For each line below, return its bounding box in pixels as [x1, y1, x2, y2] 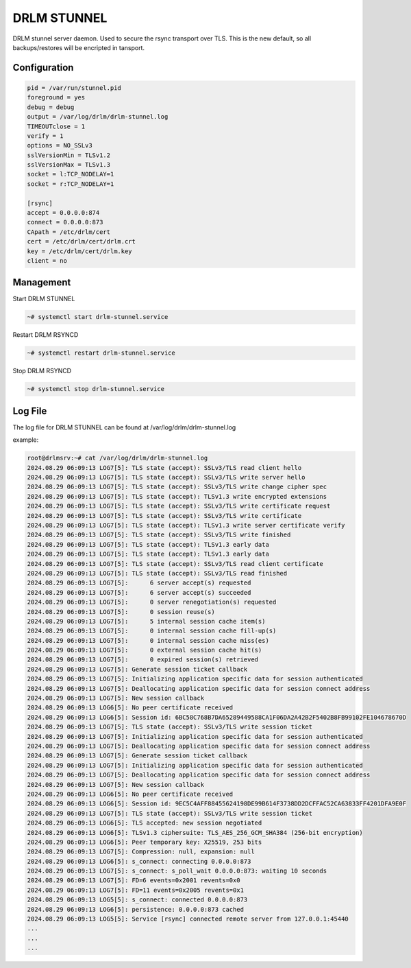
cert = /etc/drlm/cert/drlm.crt [27, 237, 136, 246]
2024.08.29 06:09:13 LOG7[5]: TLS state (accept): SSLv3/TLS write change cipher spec [27, 483, 327, 491]
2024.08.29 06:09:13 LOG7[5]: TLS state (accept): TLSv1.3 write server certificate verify [27, 521, 345, 529]
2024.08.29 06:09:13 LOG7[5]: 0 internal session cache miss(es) [27, 637, 270, 644]
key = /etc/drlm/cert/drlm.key [27, 247, 133, 255]
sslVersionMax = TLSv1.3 [27, 161, 111, 169]
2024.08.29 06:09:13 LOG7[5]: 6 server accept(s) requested [27, 579, 251, 587]
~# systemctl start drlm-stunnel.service [27, 313, 169, 321]
